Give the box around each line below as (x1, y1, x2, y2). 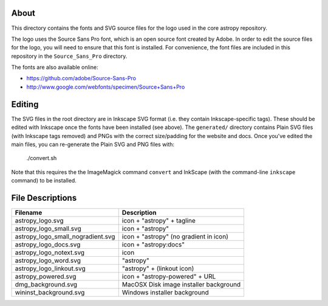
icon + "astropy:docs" (121, 240, 185, 249)
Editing (11, 99, 39, 110)
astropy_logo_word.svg (15, 256, 81, 265)
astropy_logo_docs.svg (15, 240, 81, 249)
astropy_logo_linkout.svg (15, 265, 86, 273)
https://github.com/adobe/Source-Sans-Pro (26, 75, 137, 82)
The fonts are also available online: (11, 64, 98, 71)
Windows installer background (121, 288, 209, 297)
